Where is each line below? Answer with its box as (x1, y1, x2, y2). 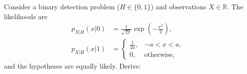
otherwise (144, 51, 173, 58)
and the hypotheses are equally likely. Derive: (4, 61, 141, 71)
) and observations (150, 1, 207, 11)
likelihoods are (4, 11, 48, 21)
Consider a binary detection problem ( (4, 1, 120, 11)
